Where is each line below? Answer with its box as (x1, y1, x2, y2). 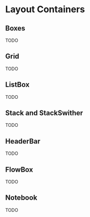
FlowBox (5, 165, 33, 174)
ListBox (5, 80, 29, 89)
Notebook (5, 194, 38, 202)
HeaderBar (5, 137, 41, 146)
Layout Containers (5, 4, 85, 15)
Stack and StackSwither (5, 108, 83, 118)
